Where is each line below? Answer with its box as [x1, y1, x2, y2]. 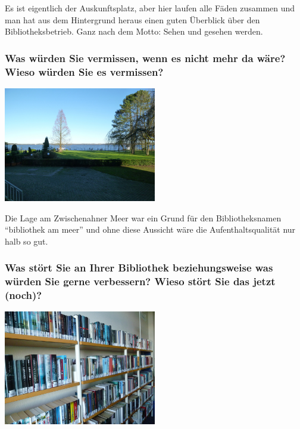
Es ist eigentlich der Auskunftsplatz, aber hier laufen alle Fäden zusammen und [5, 2, 295, 14]
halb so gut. [5, 234, 48, 247]
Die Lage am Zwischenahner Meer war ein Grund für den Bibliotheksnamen [5, 211, 282, 224]
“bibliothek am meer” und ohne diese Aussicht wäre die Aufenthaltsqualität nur [5, 223, 296, 236]
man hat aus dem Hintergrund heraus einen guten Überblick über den [5, 13, 260, 26]
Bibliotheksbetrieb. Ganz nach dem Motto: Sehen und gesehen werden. [5, 25, 263, 38]
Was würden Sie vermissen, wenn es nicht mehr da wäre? [5, 50, 286, 65]
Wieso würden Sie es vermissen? [5, 64, 164, 79]
